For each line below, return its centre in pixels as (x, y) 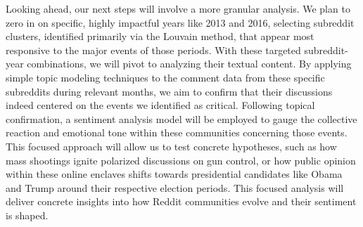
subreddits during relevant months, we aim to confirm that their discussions (169, 91)
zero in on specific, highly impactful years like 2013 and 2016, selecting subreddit (180, 22)
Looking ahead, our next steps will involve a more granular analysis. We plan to (178, 8)
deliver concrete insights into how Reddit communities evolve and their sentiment (181, 201)
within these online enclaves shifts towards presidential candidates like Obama (174, 174)
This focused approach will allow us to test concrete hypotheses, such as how (171, 146)
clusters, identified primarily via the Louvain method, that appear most (160, 36)
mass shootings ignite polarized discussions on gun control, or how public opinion (181, 160)
